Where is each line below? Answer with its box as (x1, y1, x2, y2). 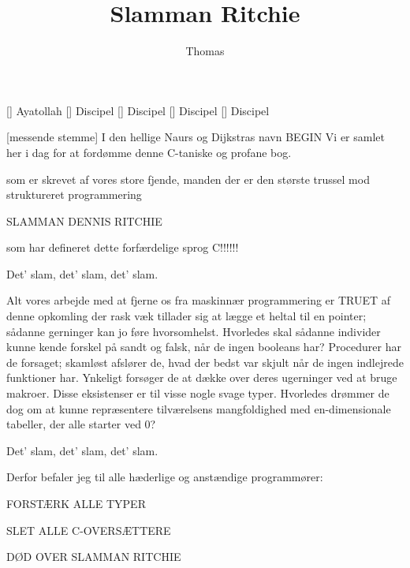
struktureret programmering (6, 186, 142, 203)
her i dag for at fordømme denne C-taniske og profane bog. (6, 144, 292, 160)
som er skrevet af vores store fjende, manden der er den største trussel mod (6, 170, 370, 187)
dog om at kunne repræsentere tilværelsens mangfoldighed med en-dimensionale (6, 400, 391, 417)
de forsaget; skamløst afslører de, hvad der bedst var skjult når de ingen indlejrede (6, 353, 404, 370)
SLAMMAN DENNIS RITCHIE (6, 212, 162, 229)
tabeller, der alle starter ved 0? (6, 416, 156, 432)
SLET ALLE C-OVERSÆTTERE (6, 521, 171, 538)
